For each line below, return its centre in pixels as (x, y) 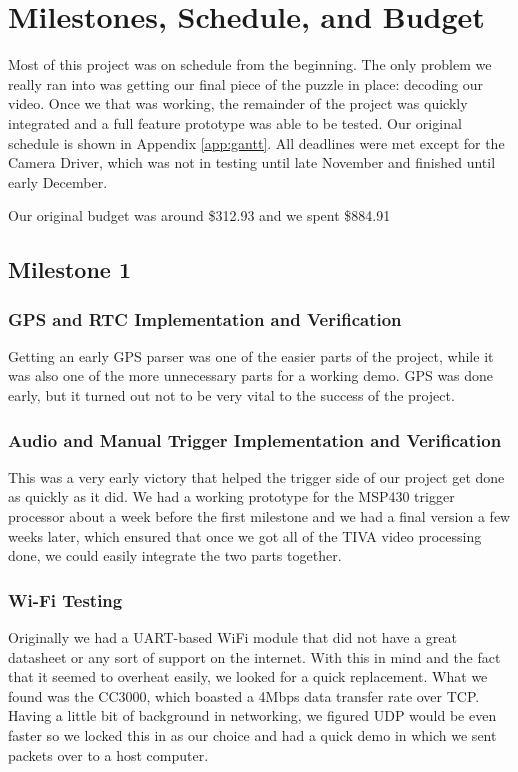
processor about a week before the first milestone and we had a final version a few (259, 516)
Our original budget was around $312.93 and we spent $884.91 (199, 215)
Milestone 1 (69, 269)
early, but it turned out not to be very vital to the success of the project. (231, 395)
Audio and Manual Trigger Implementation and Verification (255, 439)
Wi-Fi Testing (65, 599)
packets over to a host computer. (108, 754)
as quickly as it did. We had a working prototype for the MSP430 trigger (231, 496)
